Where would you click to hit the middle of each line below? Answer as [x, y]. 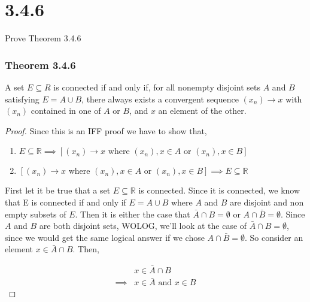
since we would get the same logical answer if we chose [105, 237]
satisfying [22, 99]
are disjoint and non [267, 202]
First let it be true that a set [58, 190]
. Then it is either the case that [133, 214]
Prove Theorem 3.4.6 [43, 38]
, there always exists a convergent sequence [160, 99]
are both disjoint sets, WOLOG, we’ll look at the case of [143, 226]
